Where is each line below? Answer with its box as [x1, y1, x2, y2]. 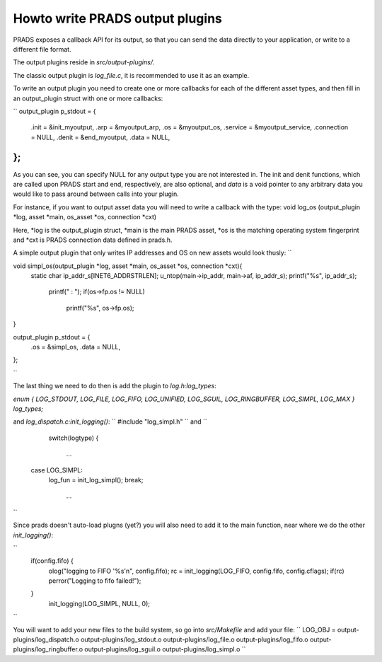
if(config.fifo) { [30, 557, 74, 565]
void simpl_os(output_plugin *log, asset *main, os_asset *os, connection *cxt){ [13, 262, 243, 270]
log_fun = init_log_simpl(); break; [48, 475, 144, 484]
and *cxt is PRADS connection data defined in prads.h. [13, 236, 173, 244]
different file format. [13, 45, 71, 53]
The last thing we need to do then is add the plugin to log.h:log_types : [13, 382, 217, 390]
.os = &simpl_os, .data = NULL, [30, 343, 121, 352]
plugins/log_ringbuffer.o [13, 645, 83, 654]
